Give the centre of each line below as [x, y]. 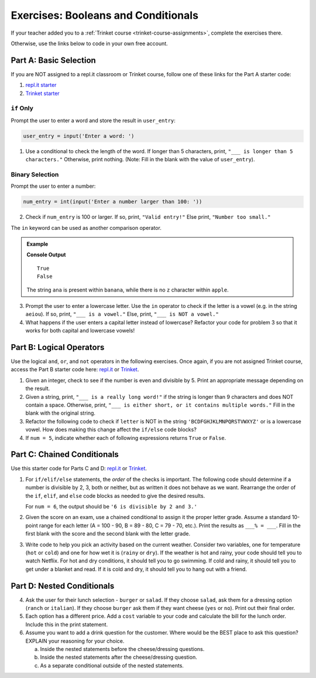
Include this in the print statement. [67, 624]
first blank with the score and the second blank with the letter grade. [108, 534]
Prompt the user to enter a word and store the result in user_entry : [93, 120]
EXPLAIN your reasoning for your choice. [75, 641]
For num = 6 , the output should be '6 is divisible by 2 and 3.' [111, 507]
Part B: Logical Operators [58, 347]
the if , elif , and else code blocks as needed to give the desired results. [115, 496]
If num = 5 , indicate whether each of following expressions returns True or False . [126, 438]
